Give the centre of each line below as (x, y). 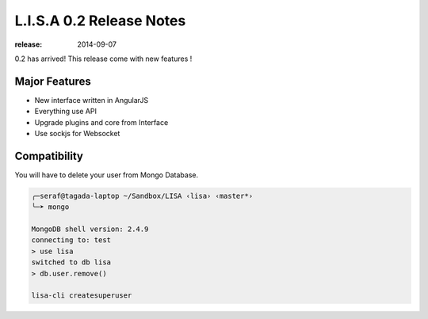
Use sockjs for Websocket (77, 134)
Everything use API (65, 112)
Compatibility (49, 156)
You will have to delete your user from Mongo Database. (107, 175)
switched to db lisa (71, 262)
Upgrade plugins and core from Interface (101, 122)
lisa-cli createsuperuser (82, 296)
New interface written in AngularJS (92, 100)
